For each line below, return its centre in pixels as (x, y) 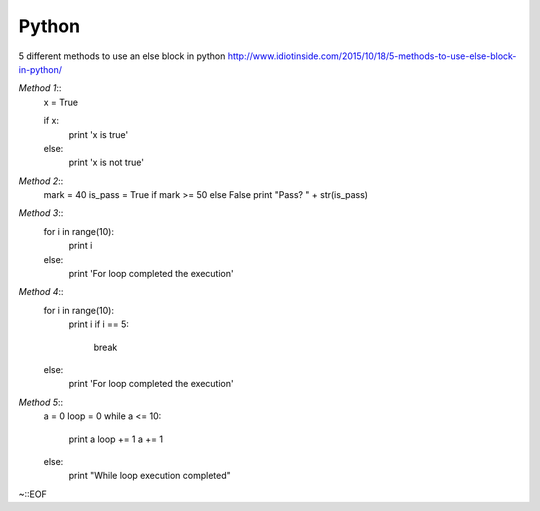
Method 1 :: (40, 88)
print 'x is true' (98, 134)
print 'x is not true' (106, 162)
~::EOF (32, 494)
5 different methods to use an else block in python (122, 56)
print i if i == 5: (99, 324)
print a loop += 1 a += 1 (116, 439)
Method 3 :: (41, 213)
